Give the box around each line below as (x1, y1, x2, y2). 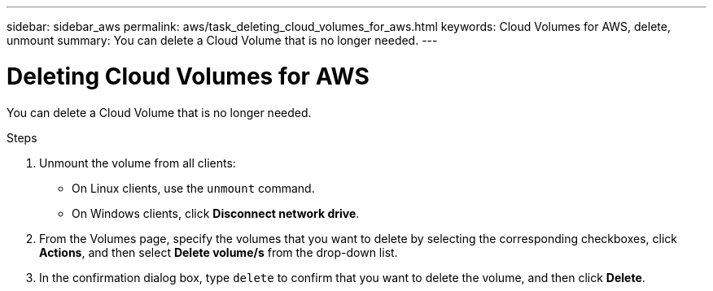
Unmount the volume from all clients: (39, 155, 236, 170)
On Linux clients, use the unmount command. (72, 180, 315, 195)
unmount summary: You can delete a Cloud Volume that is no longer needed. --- (7, 33, 438, 47)
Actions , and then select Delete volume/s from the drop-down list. (39, 245, 398, 259)
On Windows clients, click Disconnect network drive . (72, 206, 360, 220)
